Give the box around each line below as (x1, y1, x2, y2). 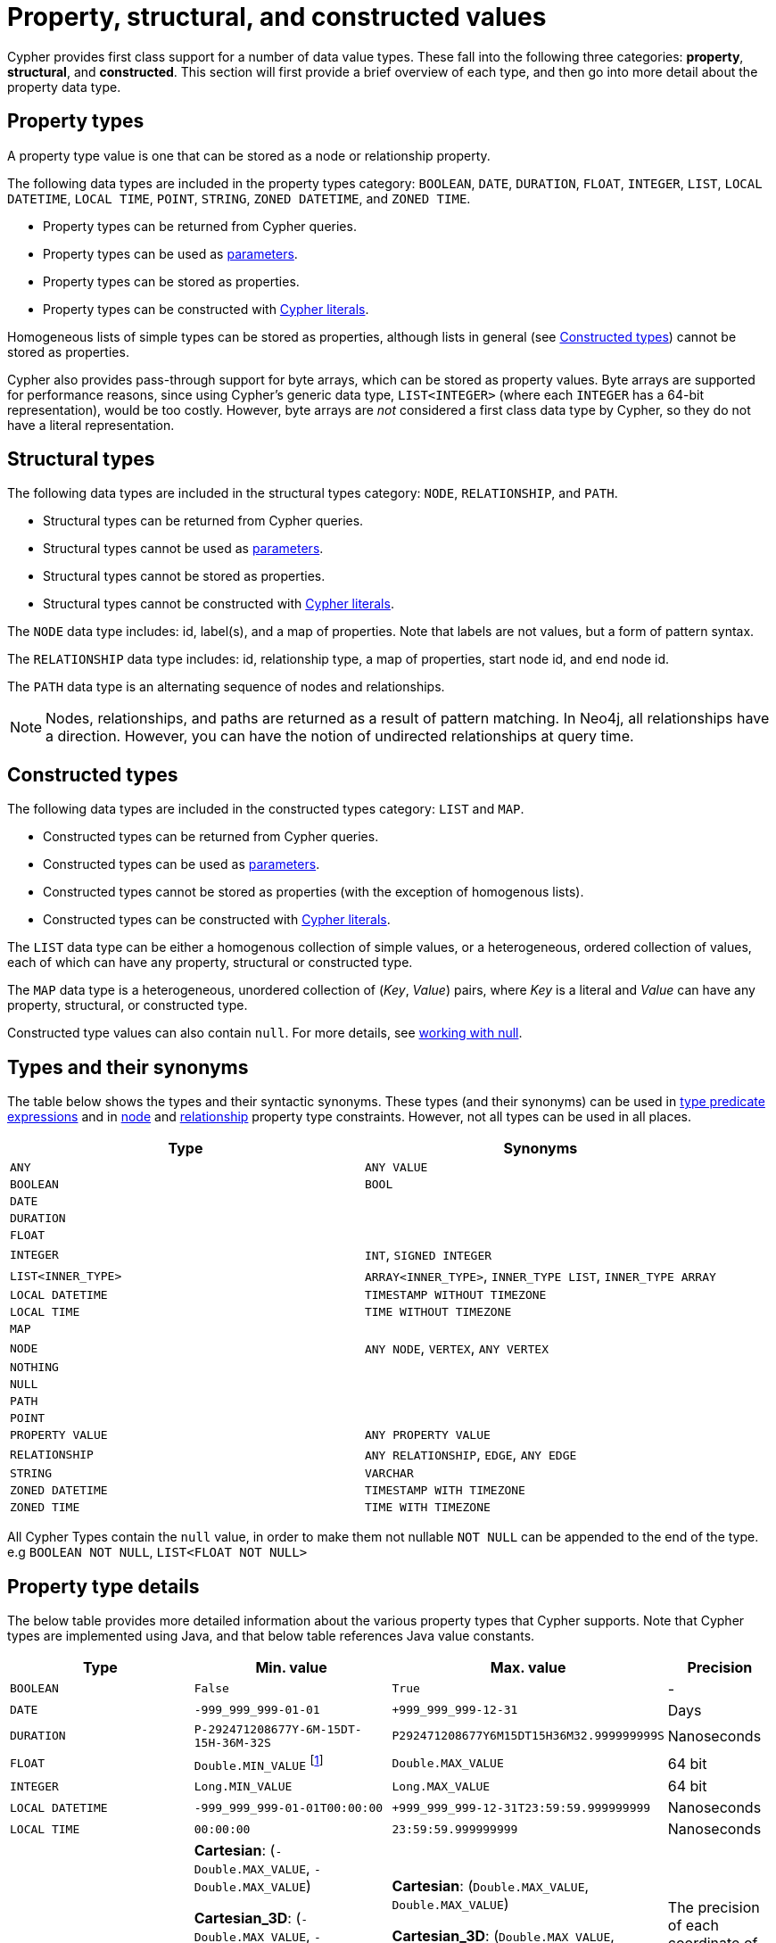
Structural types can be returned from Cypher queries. (43, 513, 364, 529)
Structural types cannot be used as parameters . (43, 541, 324, 557)
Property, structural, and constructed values (7, 2, 547, 32)
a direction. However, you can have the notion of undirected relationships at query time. (45, 727, 634, 746)
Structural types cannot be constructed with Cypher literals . (43, 596, 394, 612)
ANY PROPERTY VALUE (364, 1428, 491, 1443)
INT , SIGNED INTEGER (364, 1245, 492, 1264)
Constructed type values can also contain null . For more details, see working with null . (7, 1025, 523, 1041)
